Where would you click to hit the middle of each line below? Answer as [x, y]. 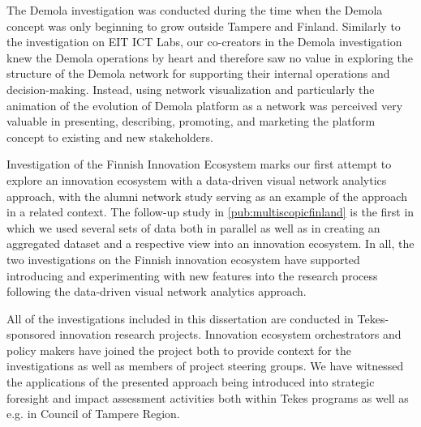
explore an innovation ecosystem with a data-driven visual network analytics [197, 179]
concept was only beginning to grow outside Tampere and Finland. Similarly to [204, 26]
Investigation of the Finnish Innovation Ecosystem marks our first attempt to [199, 164]
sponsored [31, 334]
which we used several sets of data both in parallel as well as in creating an [193, 227]
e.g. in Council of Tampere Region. [93, 414]
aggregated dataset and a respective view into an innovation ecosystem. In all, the [210, 243]
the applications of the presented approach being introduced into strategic [191, 382]
